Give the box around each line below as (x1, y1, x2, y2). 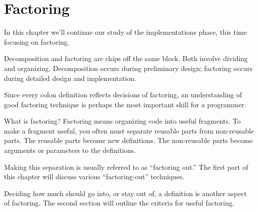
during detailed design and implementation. (4, 72, 136, 83)
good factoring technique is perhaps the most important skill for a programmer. (4, 99, 247, 109)
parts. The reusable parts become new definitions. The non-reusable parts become (4, 135, 253, 145)
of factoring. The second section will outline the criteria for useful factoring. (4, 198, 235, 208)
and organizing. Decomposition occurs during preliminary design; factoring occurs (4, 63, 253, 73)
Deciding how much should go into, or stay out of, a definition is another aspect (4, 188, 247, 198)
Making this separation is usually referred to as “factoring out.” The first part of (4, 161, 248, 172)
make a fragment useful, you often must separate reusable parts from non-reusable (4, 125, 254, 136)
